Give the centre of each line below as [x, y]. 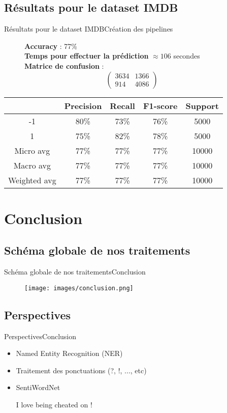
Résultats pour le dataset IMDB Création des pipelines [89, 29]
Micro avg [32, 150]
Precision [83, 105]
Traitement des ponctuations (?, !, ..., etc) [81, 370]
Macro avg [32, 165]
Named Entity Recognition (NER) [69, 353]
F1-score [160, 105]
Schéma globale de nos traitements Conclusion [75, 272]
